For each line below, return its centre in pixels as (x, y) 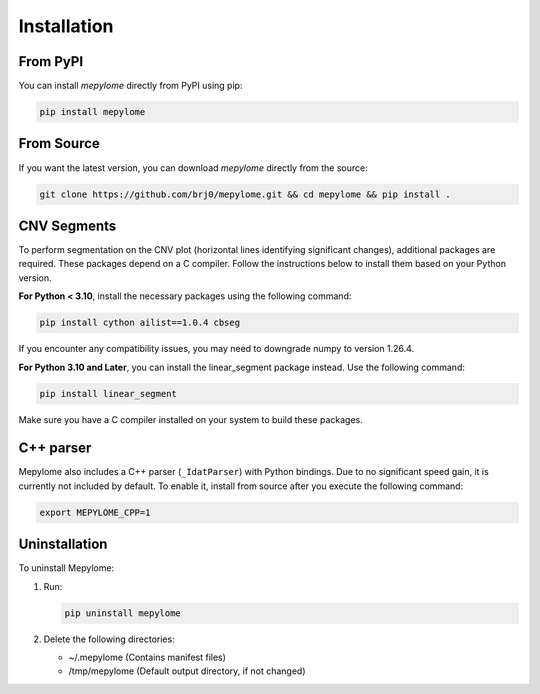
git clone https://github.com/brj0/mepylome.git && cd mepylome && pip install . (245, 194)
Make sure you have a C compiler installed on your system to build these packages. (191, 419)
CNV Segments (67, 225)
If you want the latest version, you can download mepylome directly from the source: (193, 167)
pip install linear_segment (108, 393)
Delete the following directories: (109, 639)
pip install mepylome (92, 112)
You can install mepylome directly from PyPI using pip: (130, 86)
